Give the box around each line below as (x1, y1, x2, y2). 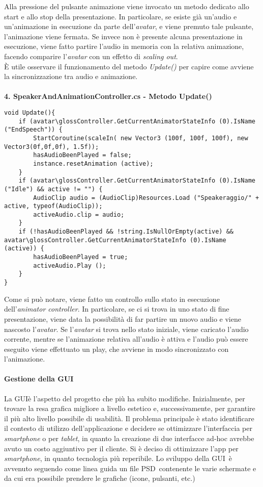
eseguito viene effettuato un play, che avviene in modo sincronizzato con (4, 343, 229, 354)
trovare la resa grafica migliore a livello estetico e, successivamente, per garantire (4, 403, 255, 414)
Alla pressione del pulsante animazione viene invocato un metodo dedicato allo (4, 1, 249, 11)
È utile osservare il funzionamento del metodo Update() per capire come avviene (4, 61, 254, 71)
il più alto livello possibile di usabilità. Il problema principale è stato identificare (4, 413, 254, 423)
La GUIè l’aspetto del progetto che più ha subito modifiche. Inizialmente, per (4, 393, 245, 403)
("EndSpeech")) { (4, 126, 63, 134)
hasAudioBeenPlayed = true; (33, 253, 128, 261)
